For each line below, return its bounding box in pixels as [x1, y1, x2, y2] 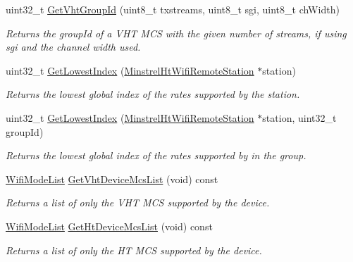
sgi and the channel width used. [6, 39, 141, 54]
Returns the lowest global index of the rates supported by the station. [6, 87, 300, 101]
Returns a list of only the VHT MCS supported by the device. [6, 195, 270, 210]
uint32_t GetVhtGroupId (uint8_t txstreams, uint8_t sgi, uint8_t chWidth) [6, 2, 340, 16]
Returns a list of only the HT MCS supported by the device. [6, 242, 262, 257]
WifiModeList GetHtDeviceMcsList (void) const [6, 218, 213, 233]
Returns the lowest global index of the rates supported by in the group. [6, 148, 306, 163]
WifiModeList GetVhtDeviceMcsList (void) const [6, 171, 218, 186]
